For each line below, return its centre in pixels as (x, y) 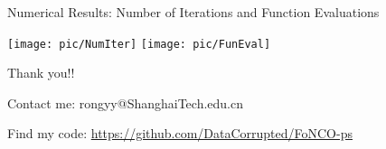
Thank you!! (41, 73)
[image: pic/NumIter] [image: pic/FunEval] (139, 44)
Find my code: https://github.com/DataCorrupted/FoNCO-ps (180, 133)
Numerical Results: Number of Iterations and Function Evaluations (193, 12)
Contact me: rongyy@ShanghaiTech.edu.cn (126, 102)
